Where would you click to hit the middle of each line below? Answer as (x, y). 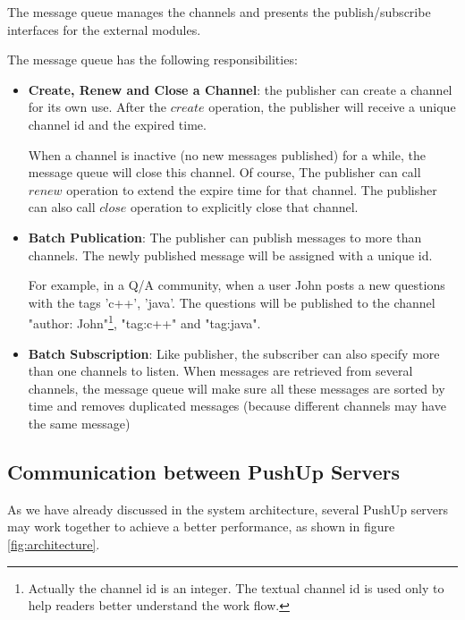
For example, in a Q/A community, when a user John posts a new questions (237, 285)
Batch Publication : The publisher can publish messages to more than (225, 237)
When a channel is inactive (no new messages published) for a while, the (227, 154)
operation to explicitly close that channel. (245, 207)
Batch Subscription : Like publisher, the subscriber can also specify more (234, 353)
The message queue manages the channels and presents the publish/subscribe (219, 12)
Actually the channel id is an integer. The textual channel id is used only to (236, 587)
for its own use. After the (97, 107)
